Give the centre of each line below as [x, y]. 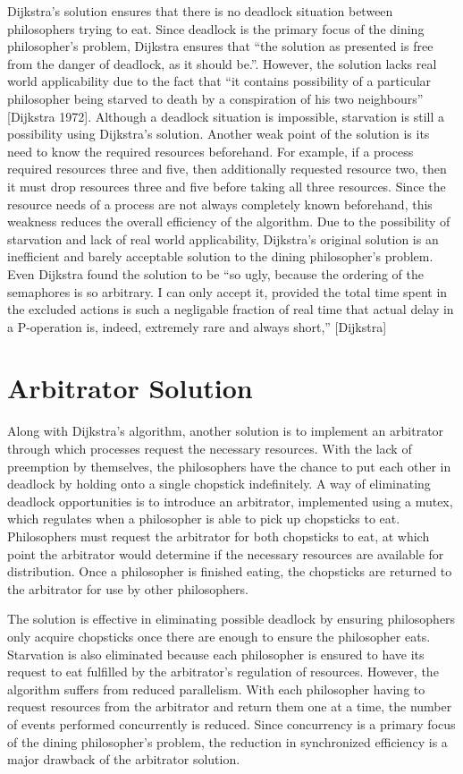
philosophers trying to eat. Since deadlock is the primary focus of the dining [216, 28]
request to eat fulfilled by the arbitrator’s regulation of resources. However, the [223, 672]
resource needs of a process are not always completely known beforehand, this [220, 204]
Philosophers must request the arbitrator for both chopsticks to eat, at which [219, 536]
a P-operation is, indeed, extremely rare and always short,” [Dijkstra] [197, 326]
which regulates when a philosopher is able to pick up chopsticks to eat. [204, 519]
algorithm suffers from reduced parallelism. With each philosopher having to [216, 689]
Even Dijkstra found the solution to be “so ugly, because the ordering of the [215, 273]
